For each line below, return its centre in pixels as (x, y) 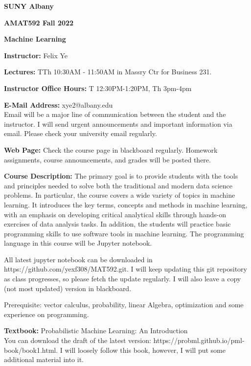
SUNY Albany (29, 6)
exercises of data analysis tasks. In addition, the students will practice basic (117, 224)
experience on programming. (46, 314)
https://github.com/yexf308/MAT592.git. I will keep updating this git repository (125, 269)
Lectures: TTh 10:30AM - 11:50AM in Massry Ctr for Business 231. (108, 72)
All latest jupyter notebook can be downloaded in (78, 259)
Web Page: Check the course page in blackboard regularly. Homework (111, 149)
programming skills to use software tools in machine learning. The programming (124, 233)
